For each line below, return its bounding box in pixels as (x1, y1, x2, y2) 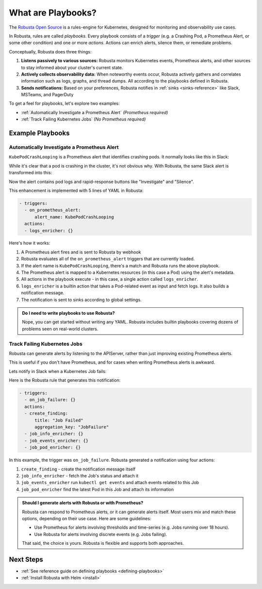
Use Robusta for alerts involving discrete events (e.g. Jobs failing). (34, 531, 167, 537)
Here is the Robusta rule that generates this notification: (9, 377, 121, 383)
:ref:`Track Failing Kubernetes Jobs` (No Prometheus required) (21, 117, 146, 122)
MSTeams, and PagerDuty (21, 92, 74, 98)
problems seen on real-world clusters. (22, 326, 98, 332)
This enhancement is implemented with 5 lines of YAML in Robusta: (9, 187, 144, 193)
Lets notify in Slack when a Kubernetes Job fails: (9, 368, 107, 374)
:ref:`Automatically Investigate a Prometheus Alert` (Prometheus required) (21, 109, 168, 115)
